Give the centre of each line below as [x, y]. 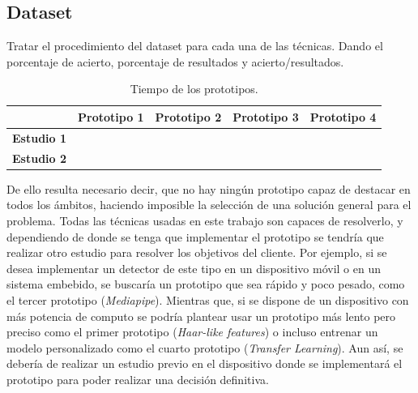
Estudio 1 [40, 137]
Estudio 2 [40, 158]
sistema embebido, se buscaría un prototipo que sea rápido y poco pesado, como [206, 284]
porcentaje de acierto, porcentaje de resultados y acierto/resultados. [175, 61]
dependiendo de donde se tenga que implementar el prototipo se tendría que [195, 236]
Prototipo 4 [343, 116]
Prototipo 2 [188, 116]
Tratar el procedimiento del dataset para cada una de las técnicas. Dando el [195, 46]
